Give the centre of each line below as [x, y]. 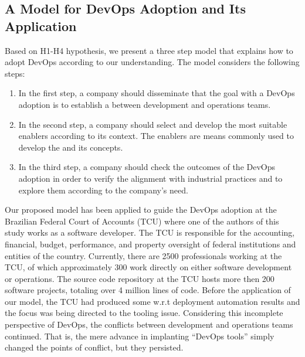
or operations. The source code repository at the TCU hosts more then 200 [140, 278]
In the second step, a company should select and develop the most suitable [153, 124]
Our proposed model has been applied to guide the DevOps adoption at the [141, 210]
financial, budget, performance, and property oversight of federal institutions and [150, 244]
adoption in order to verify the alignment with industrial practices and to [150, 178]
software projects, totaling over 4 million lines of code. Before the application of [148, 290]
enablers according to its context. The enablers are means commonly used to [156, 136]
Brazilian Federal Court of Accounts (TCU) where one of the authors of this [142, 221]
